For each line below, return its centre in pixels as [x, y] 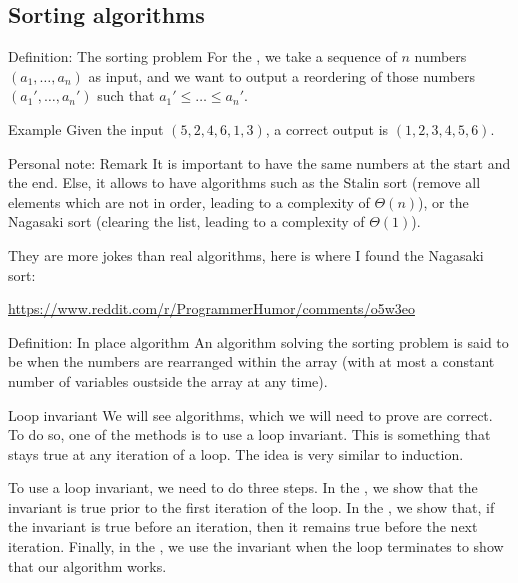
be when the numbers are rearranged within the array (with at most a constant [251, 361]
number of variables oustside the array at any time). [168, 380]
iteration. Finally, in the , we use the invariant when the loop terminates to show [256, 546]
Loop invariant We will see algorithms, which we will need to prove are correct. [250, 414]
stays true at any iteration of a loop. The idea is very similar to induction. [236, 453]
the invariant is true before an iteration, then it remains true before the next [243, 526]
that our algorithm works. [87, 565]
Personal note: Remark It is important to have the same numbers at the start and [259, 162]
